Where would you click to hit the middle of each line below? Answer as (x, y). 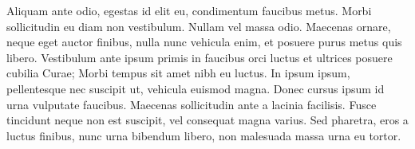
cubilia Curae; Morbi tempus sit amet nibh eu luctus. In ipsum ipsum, (178, 73)
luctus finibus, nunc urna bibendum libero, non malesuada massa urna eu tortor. (204, 135)
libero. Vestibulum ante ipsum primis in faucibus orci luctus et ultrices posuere (200, 57)
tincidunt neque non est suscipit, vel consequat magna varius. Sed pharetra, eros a (207, 120)
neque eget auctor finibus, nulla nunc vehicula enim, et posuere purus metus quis (204, 42)
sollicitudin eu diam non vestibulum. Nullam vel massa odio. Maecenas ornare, (199, 26)
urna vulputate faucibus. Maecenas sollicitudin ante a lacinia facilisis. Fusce (192, 104)
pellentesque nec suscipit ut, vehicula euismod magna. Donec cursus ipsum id (196, 88)
